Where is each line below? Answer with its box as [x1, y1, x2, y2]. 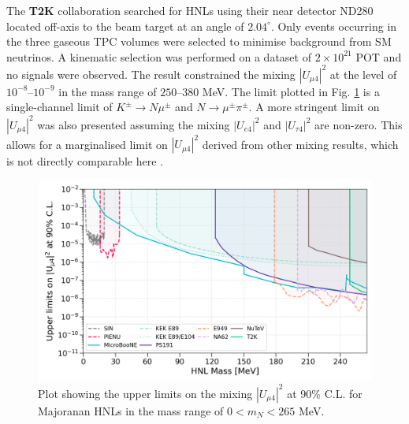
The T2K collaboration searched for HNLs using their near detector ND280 [6, 2, 374, 18]
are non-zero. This [314, 116, 403, 132]
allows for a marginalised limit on [6, 136, 168, 152]
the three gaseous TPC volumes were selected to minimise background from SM [6, 33, 392, 50]
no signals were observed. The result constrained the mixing [6, 65, 296, 82]
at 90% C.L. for [287, 385, 363, 401]
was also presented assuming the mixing [37, 116, 230, 132]
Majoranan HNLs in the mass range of [38, 402, 224, 418]
